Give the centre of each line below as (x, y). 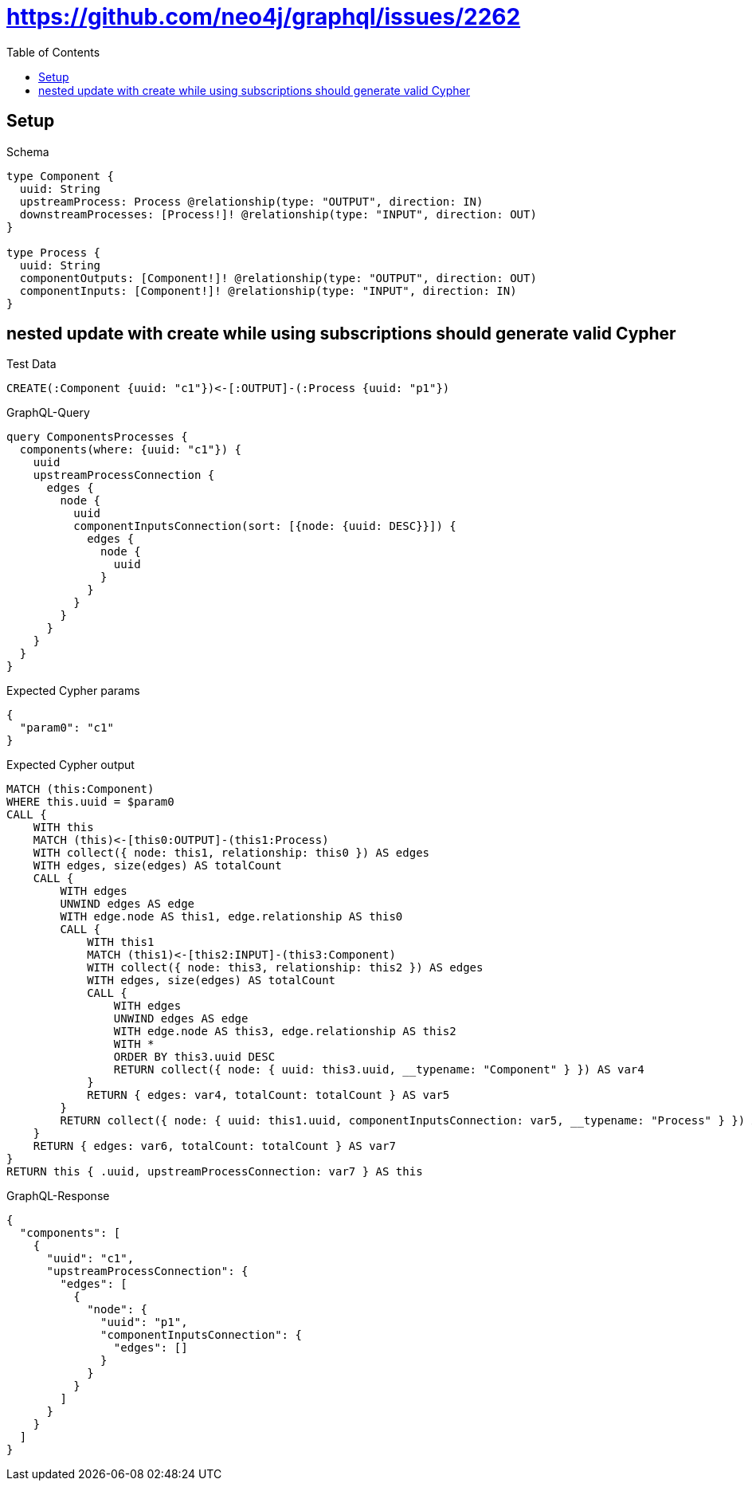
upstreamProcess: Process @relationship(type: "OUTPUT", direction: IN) (251, 201)
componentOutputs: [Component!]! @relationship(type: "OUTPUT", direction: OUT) (278, 278)
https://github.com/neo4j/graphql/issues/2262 (264, 17)
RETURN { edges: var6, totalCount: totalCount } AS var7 (214, 1146)
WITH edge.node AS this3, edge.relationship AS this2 (285, 1032)
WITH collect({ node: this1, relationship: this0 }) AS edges (231, 853)
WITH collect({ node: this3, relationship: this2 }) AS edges (285, 968)
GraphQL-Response (58, 1196)
